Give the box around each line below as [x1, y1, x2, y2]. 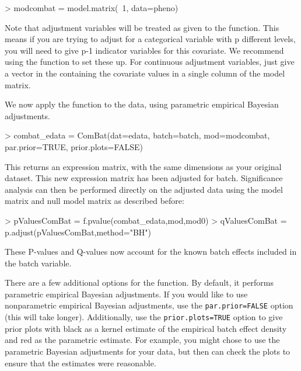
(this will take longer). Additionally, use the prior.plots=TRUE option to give [5, 311, 283, 323]
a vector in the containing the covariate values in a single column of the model [5, 67, 285, 79]
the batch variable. [5, 256, 72, 269]
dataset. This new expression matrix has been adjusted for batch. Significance [5, 172, 283, 184]
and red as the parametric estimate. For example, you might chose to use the [5, 334, 280, 346]
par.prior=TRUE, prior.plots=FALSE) [5, 140, 143, 152]
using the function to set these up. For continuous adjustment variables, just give [5, 56, 295, 68]
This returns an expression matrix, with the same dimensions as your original [5, 160, 282, 172]
